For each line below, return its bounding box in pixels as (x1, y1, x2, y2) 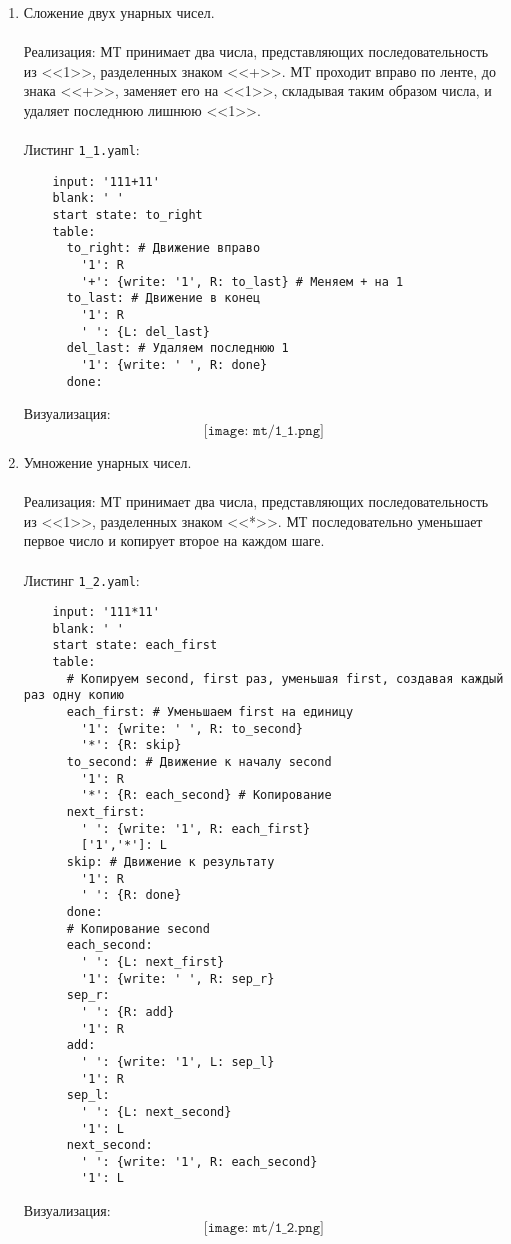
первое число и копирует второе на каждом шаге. (23, 530, 325, 551)
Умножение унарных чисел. (23, 451, 192, 472)
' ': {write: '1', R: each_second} (81, 1154, 318, 1169)
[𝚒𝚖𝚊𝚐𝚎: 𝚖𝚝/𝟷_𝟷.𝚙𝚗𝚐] (203, 423, 324, 438)
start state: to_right (52, 208, 203, 223)
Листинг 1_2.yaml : (23, 569, 140, 590)
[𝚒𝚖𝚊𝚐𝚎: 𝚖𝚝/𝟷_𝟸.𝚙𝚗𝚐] (203, 1220, 324, 1235)
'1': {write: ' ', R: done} (81, 358, 268, 373)
